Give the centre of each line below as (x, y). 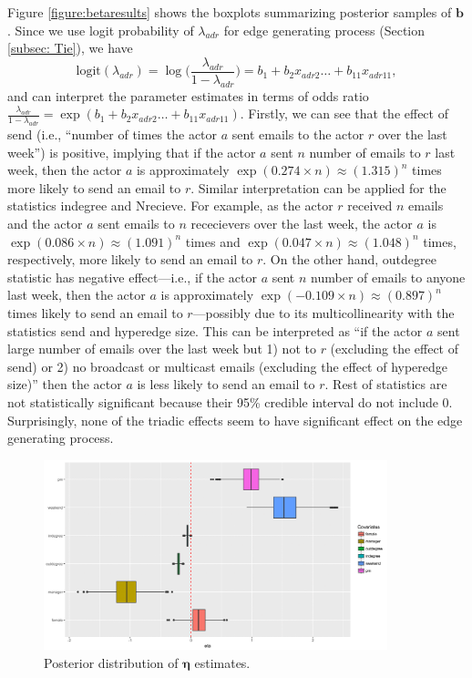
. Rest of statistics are (386, 384)
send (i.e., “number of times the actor (113, 134)
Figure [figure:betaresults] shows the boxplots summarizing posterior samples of (230, 12)
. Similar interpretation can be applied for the (318, 187)
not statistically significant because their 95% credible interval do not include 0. (230, 401)
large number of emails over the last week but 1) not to (162, 349)
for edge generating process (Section (324, 30)
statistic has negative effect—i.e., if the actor (133, 277)
